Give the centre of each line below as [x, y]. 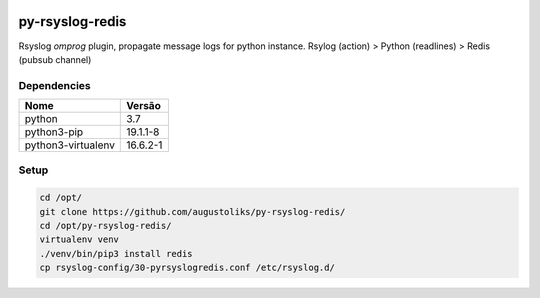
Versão [144, 106]
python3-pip [54, 132]
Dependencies [55, 85]
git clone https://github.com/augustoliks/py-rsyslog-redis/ [192, 211]
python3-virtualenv [69, 145]
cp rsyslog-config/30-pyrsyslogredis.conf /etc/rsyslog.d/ [187, 268]
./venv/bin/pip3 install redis [116, 253]
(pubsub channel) [55, 59]
